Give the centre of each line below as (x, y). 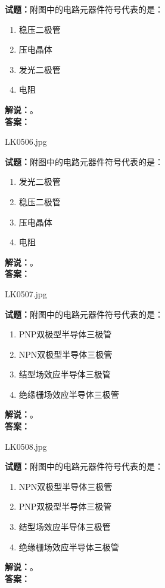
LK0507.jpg (26, 293)
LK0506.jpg (26, 141)
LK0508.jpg (26, 446)
